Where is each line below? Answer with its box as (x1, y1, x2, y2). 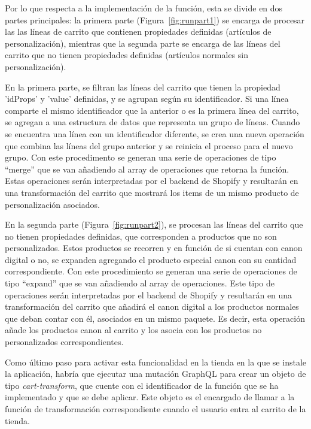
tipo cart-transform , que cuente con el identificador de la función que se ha (5, 379, 279, 391)
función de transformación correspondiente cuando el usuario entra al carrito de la (5, 403, 306, 415)
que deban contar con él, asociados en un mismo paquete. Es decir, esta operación (5, 312, 305, 324)
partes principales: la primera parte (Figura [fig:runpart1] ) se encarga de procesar (5, 13, 305, 26)
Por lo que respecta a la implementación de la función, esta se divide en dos (5, 2, 283, 14)
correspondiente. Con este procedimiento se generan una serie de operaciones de (5, 265, 297, 277)
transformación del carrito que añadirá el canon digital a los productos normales (5, 300, 299, 313)
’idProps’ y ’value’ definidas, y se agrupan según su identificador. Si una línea (5, 92, 289, 105)
